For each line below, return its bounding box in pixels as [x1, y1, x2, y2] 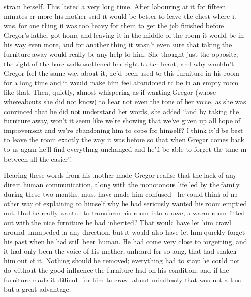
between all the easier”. [4, 153, 72, 164]
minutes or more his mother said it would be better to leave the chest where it [4, 11, 237, 21]
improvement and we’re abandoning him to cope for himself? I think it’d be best [4, 125, 243, 135]
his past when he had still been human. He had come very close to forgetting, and [4, 236, 247, 247]
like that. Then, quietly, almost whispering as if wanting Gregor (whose [4, 87, 216, 97]
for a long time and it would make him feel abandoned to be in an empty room [4, 77, 239, 87]
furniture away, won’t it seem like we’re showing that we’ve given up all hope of [4, 115, 240, 126]
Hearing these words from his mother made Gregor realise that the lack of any [4, 170, 236, 180]
